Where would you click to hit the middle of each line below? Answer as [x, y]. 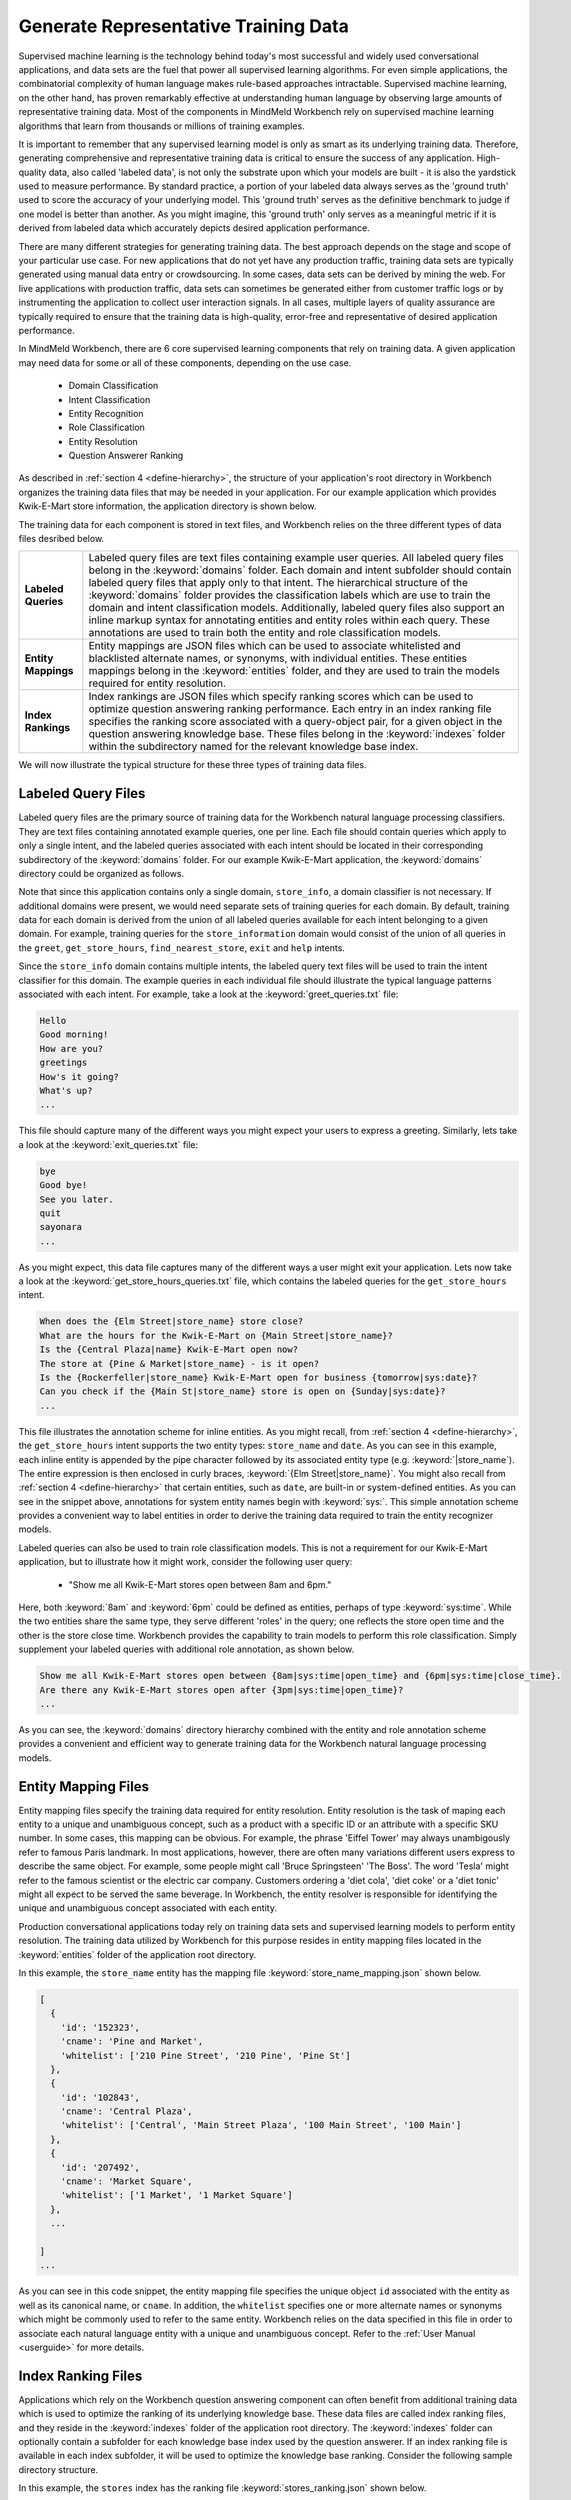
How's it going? [79, 1076]
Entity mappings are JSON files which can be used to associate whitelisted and [275, 646]
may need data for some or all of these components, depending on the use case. [185, 362]
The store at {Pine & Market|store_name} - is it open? [179, 1363]
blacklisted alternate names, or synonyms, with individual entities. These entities [277, 658]
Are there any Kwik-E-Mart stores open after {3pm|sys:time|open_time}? [221, 1689]
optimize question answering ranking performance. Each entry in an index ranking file [290, 709]
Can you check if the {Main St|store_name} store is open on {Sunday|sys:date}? [242, 1391]
